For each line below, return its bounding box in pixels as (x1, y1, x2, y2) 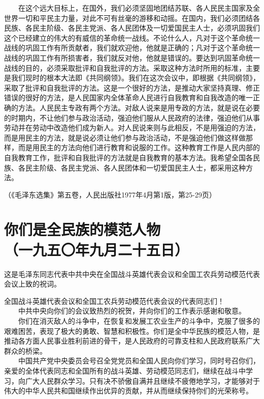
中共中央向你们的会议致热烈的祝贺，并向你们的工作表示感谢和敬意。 (18, 305, 246, 316)
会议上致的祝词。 (4, 278, 61, 289)
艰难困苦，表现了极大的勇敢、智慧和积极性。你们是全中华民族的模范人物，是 (4, 325, 260, 336)
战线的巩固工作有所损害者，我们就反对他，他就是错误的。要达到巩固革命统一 (4, 52, 260, 63)
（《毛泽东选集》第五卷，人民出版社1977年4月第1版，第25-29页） (4, 189, 216, 199)
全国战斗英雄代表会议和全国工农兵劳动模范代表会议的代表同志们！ (4, 295, 224, 306)
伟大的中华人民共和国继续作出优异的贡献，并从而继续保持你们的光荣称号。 (4, 385, 253, 396)
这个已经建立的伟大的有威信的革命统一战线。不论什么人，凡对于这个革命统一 (4, 32, 260, 43)
